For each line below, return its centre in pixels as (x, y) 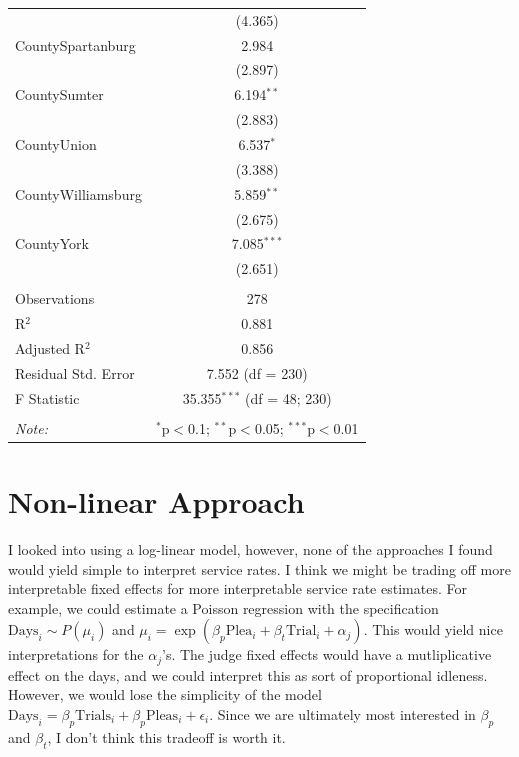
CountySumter (59, 94)
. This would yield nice (433, 629)
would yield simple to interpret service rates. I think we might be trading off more (259, 568)
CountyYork (52, 243)
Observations (55, 298)
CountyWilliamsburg (78, 193)
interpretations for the (76, 654)
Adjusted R (50, 347)
